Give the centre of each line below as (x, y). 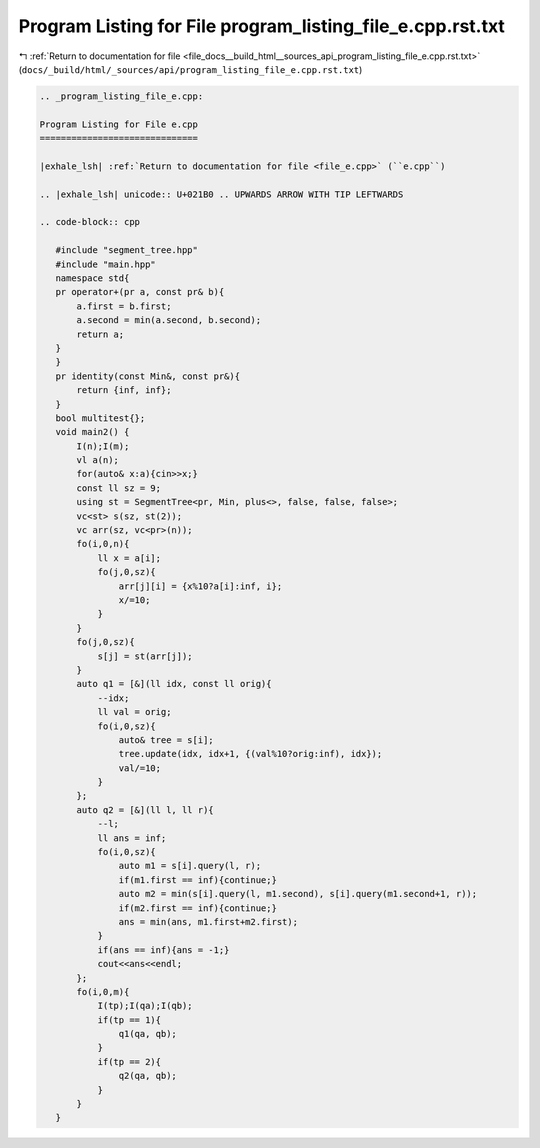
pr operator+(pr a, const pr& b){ (140, 292)
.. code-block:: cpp (89, 222)
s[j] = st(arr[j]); (145, 656)
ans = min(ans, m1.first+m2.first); (208, 921)
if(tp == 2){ (129, 1061)
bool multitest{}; (100, 418)
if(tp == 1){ (129, 1019)
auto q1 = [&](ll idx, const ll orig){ (174, 684)
